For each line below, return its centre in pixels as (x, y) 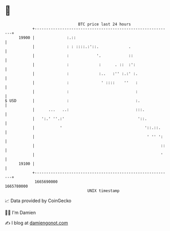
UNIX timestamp (103, 191)
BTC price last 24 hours (104, 24)
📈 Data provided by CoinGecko (38, 201)
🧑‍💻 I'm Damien (20, 212)
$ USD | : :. (72, 101)
